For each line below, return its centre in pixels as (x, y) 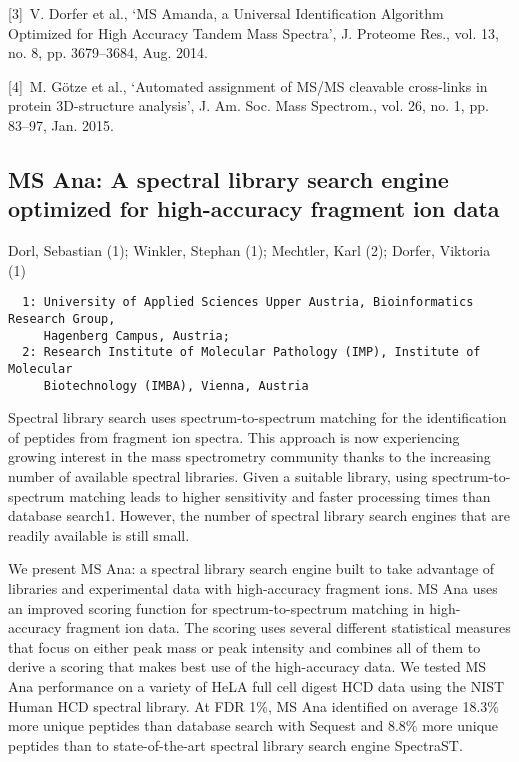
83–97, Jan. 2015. (61, 124)
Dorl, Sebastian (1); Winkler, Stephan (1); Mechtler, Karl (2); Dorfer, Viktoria (249, 250)
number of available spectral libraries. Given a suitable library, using (218, 476)
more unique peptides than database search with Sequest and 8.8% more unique (253, 725)
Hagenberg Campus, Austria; (136, 335)
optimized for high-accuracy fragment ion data (254, 208)
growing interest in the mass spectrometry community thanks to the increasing (249, 456)
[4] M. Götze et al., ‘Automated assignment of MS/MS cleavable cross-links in (248, 85)
